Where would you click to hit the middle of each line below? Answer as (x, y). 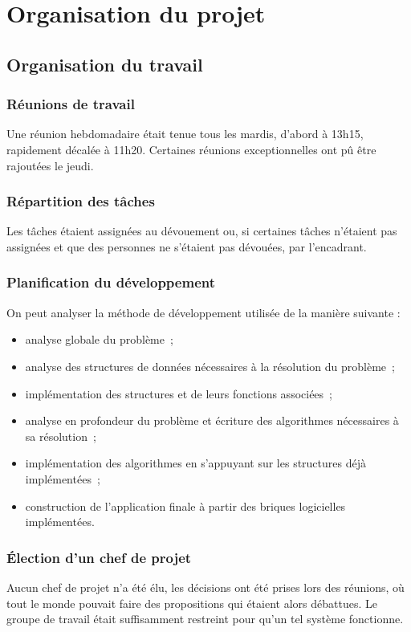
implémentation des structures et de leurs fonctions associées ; (179, 393)
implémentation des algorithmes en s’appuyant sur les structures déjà (195, 463)
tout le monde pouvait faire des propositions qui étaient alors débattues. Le (192, 603)
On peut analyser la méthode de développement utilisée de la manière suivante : (203, 312)
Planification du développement (111, 282)
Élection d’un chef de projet (99, 557)
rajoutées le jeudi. (50, 165)
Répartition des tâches (81, 201)
